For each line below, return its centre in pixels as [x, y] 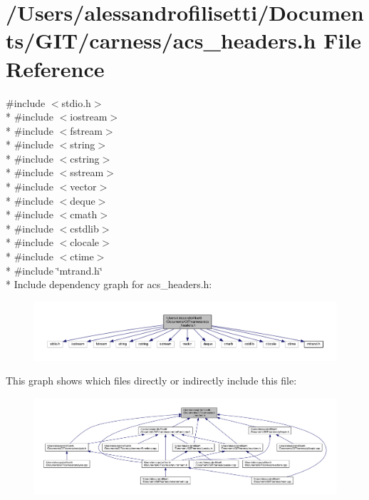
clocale [85, 242]
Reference [55, 68]
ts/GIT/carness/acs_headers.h [161, 40]
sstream [87, 172]
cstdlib [84, 228]
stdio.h [76, 102]
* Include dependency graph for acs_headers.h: [109, 284]
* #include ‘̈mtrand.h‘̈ [54, 270]
